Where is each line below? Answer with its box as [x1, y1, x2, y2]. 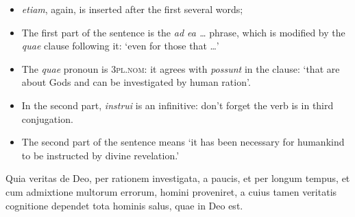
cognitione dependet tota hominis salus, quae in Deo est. [5, 198, 243, 212]
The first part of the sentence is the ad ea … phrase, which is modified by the [21, 25, 345, 39]
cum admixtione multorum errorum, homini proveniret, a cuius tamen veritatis [5, 184, 337, 198]
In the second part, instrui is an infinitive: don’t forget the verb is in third [21, 98, 334, 112]
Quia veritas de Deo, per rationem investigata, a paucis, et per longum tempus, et [5, 171, 350, 185]
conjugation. [21, 111, 73, 126]
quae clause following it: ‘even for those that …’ [21, 38, 219, 53]
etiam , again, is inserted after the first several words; [21, 2, 243, 16]
